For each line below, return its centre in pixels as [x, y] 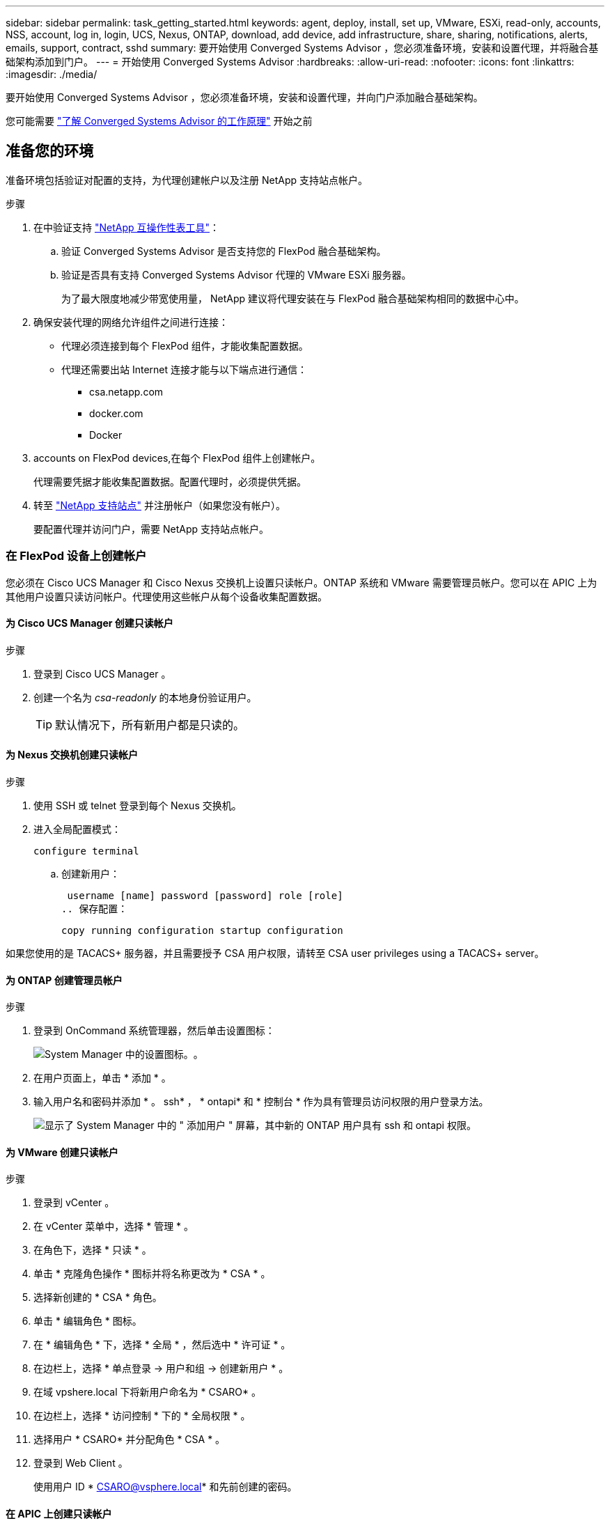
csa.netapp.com [126, 391]
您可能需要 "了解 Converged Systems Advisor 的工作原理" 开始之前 [159, 121]
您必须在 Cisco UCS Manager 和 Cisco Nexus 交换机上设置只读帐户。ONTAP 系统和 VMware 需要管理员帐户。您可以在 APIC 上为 [302, 582]
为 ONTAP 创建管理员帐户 [64, 980]
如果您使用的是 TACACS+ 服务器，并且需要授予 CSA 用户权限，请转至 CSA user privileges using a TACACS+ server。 [275, 953]
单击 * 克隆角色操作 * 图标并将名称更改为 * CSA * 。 [152, 1274]
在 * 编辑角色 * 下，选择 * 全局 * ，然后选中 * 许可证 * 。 [162, 1345]
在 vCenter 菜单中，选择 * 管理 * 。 [114, 1226]
